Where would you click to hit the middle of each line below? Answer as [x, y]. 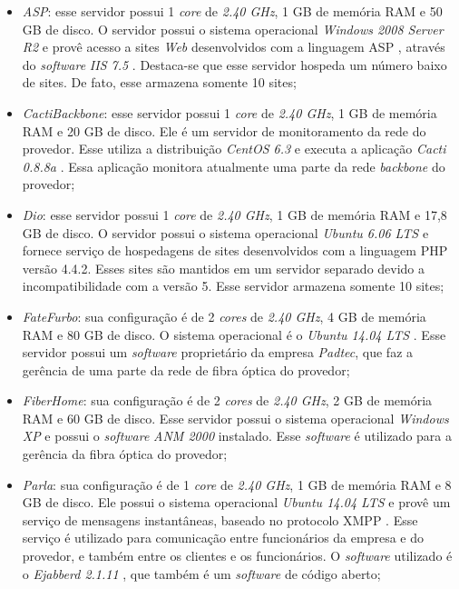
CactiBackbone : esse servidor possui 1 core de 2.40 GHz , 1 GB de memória [229, 112]
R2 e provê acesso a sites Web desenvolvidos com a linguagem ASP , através [234, 47]
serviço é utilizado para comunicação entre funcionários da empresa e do [223, 538]
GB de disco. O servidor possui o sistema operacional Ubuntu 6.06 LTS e [225, 232]
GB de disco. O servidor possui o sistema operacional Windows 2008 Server [233, 29]
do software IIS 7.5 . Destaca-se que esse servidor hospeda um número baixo [234, 64]
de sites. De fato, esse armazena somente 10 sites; [159, 82]
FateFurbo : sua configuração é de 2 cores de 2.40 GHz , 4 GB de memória [224, 316]
